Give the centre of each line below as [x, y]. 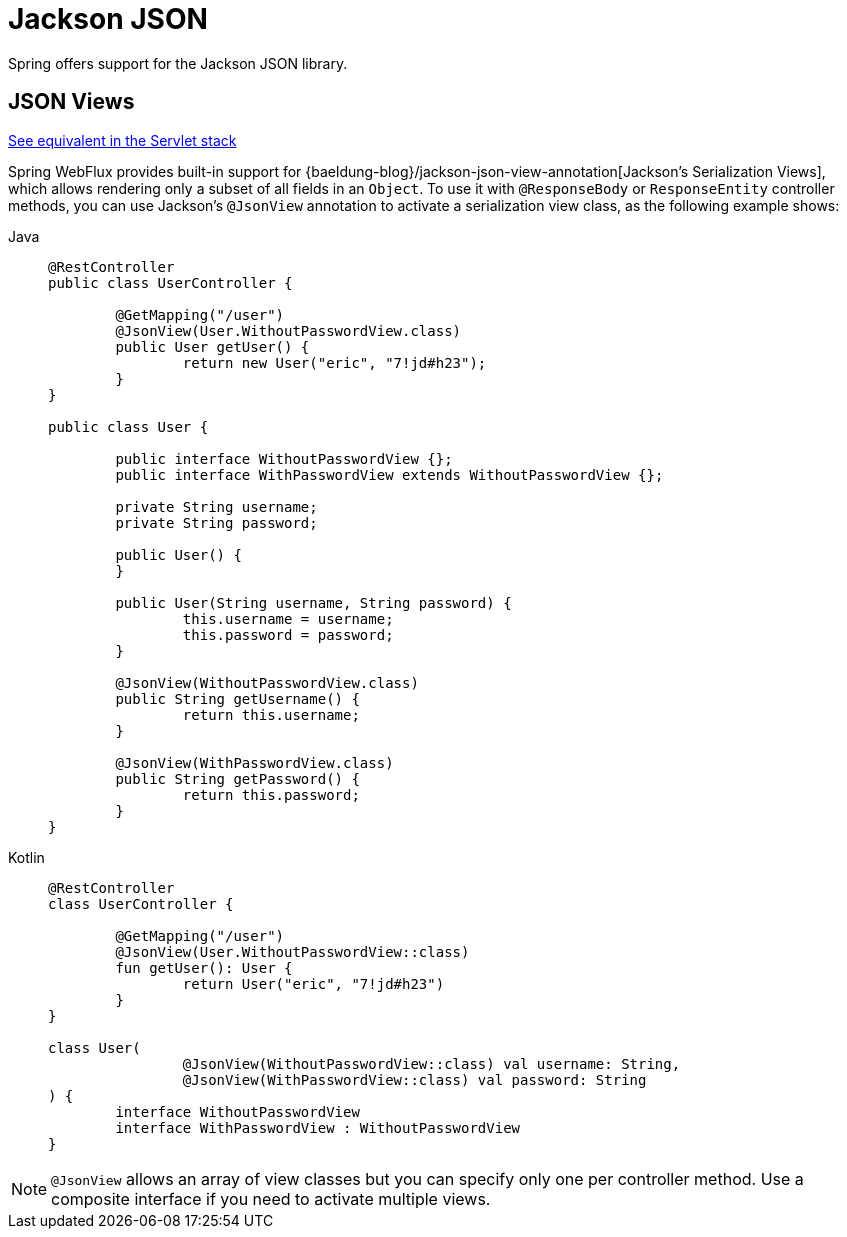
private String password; [216, 522]
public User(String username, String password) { [313, 602]
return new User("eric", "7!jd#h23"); [334, 362]
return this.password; [271, 794]
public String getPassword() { [237, 778]
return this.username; [271, 714]
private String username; [216, 506]
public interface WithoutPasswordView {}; [284, 458]
